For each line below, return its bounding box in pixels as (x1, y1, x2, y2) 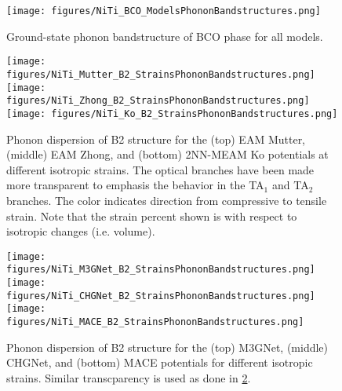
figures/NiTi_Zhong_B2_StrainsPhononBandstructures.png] (6, 95, 310, 107)
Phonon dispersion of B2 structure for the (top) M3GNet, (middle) (6, 338, 329, 355)
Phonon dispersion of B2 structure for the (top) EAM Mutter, (6, 130, 306, 147)
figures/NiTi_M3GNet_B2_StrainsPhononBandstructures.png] (6, 264, 315, 276)
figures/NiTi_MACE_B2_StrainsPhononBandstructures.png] (6, 316, 304, 327)
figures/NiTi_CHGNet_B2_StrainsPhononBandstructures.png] (6, 290, 315, 301)
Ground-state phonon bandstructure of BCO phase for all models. (6, 27, 323, 44)
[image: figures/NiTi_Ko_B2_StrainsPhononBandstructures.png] (6, 108, 338, 119)
